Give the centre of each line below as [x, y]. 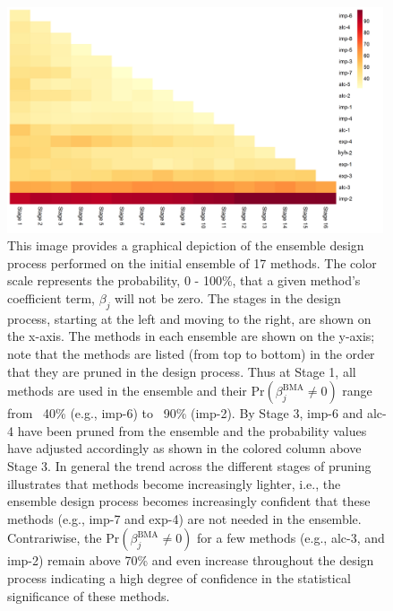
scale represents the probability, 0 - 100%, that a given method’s [184, 280]
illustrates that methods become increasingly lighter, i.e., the [174, 483]
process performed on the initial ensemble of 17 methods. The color [192, 262]
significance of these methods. [89, 595]
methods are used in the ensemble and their [127, 391]
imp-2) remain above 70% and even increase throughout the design [191, 560]
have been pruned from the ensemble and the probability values [192, 430]
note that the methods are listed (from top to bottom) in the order [191, 354]
